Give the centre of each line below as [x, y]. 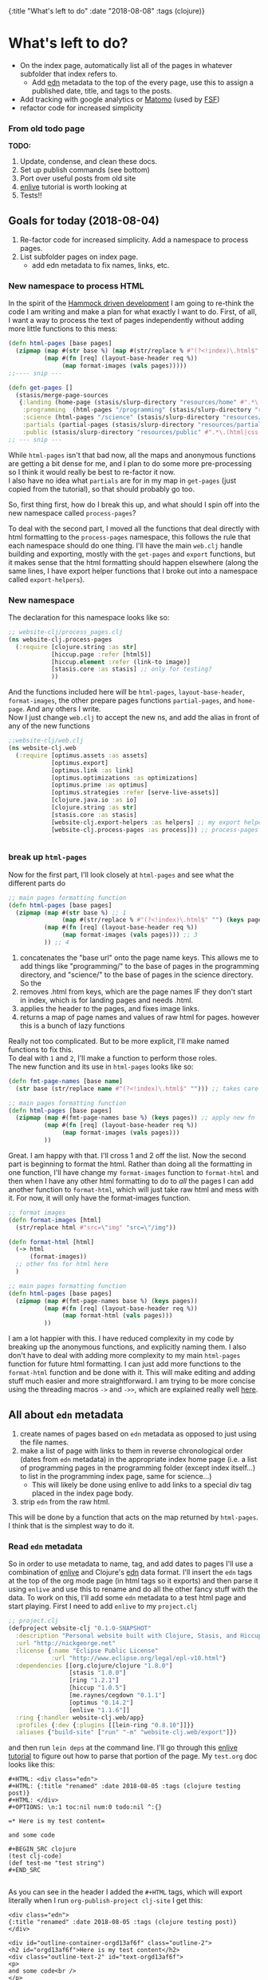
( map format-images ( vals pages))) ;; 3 [130, 935]
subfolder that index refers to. [69, 74]
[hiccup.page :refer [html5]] [101, 654]
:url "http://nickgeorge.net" [65, 1643]
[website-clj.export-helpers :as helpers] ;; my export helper [158, 822]
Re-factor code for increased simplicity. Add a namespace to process [134, 240]
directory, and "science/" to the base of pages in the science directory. [136, 974]
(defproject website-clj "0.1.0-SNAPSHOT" [80, 1628]
